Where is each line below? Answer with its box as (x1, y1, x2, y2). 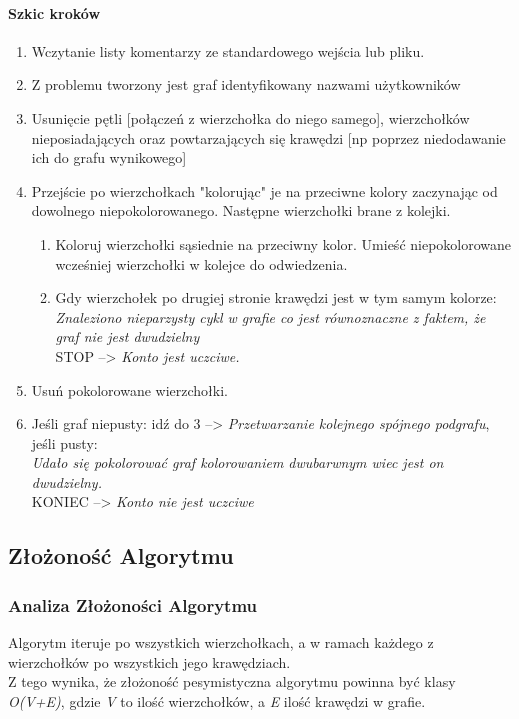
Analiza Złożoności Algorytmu (8, 592, 258, 617)
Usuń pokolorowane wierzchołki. (31, 379, 228, 400)
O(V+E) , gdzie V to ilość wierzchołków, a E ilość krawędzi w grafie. (8, 690, 426, 711)
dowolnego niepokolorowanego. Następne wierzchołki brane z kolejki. (31, 200, 451, 221)
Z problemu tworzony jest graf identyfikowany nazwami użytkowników (31, 74, 461, 95)
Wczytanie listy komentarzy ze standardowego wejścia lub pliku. (31, 40, 425, 61)
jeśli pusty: (31, 432, 98, 453)
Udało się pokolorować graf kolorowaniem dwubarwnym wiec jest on (31, 452, 444, 473)
